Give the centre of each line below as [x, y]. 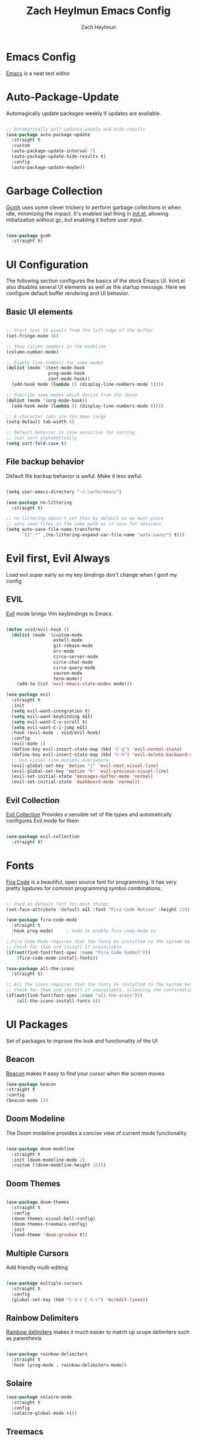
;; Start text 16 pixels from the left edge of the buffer [80, 331]
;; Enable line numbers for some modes [55, 362]
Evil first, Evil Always [58, 558]
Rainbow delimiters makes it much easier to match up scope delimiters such [98, 1332]
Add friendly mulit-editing [37, 1267]
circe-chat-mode [73, 662]
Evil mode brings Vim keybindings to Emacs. [60, 613]
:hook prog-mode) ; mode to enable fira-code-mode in [84, 931]
